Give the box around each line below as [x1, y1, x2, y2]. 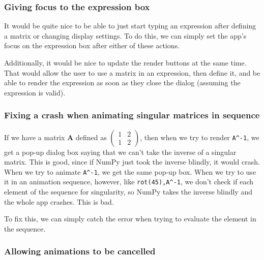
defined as [75, 132, 107, 142]
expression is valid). [4, 87, 66, 97]
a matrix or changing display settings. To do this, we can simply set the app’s [4, 30, 247, 41]
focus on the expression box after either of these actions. [4, 40, 180, 51]
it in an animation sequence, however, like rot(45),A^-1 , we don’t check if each [4, 176, 254, 187]
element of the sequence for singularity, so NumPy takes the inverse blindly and [4, 186, 252, 197]
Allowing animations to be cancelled [4, 245, 156, 257]
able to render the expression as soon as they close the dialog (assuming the [4, 77, 241, 88]
